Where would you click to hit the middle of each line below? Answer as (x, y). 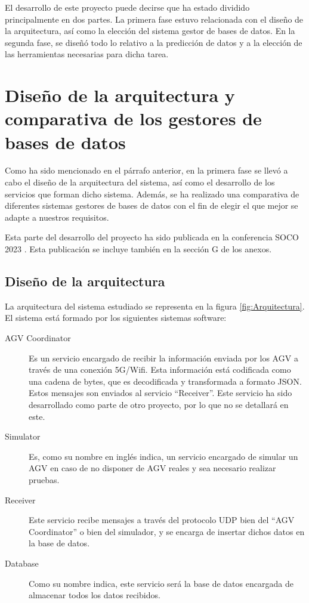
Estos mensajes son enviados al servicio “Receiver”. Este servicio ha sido (160, 393)
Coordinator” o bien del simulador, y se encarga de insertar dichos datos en (167, 531)
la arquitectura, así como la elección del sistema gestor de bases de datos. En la (150, 31)
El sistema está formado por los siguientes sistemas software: (116, 318)
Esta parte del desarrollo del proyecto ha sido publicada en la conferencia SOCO (152, 237)
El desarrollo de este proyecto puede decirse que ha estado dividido (127, 7)
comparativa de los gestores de (133, 118)
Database (22, 563)
